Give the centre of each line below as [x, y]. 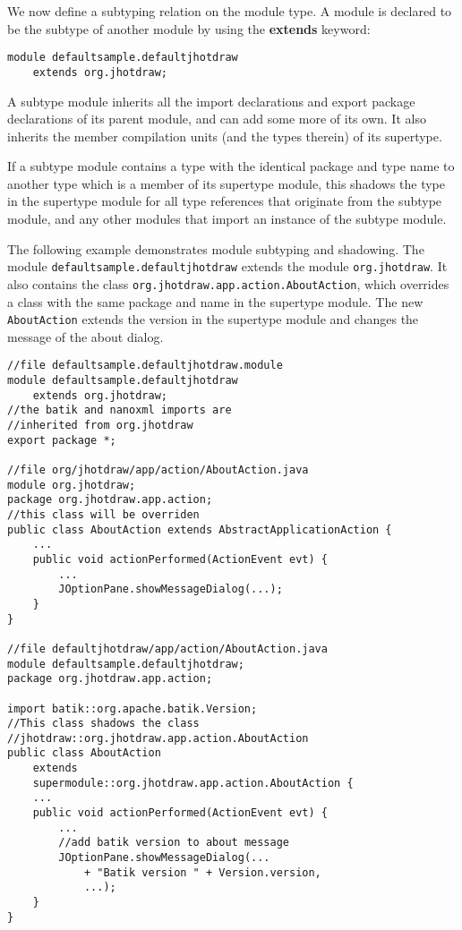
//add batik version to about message [174, 843]
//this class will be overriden [103, 514]
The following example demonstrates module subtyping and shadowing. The [216, 248]
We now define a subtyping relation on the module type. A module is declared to [230, 11]
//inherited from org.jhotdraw [100, 426]
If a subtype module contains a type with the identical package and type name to [231, 166]
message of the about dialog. [86, 336]
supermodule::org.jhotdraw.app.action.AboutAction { [193, 783]
